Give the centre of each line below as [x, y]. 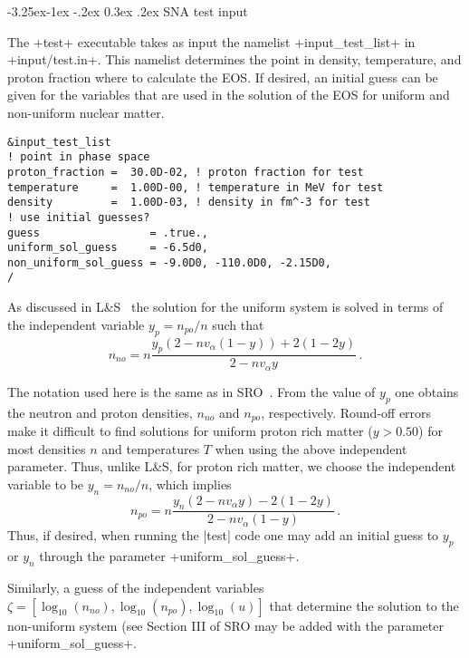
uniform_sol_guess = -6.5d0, [108, 248]
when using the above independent [311, 448]
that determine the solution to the [364, 605]
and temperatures [151, 448]
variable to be [46, 484]
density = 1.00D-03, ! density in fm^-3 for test [189, 203]
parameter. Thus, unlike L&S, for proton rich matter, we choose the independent [232, 466]
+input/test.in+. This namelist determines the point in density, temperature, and [234, 59]
